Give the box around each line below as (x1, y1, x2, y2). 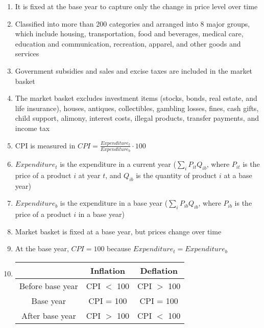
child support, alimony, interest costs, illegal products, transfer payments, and (15, 113, 259, 123)
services (15, 48, 39, 59)
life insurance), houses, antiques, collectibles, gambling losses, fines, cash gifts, (15, 102, 259, 113)
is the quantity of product (136, 170, 217, 181)
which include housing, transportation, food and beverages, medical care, (15, 28, 244, 39)
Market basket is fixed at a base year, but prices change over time (15, 226, 222, 236)
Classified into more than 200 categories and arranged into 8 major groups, (15, 18, 250, 29)
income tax (15, 122, 50, 133)
